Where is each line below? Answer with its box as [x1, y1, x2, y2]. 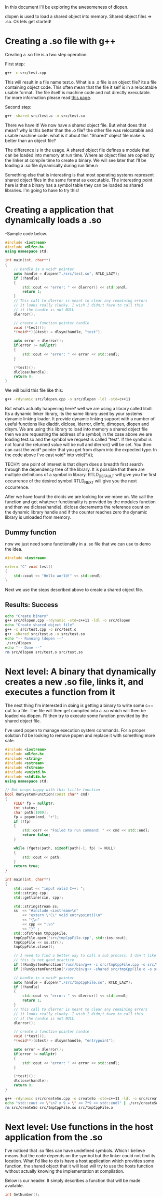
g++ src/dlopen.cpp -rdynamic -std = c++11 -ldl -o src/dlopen [5, 618, 131, 623]
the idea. [5, 546, 23, 552]
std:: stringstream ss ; [13, 904, 59, 909]
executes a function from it [5, 686, 115, 698]
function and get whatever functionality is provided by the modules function [5, 499, 156, 505]
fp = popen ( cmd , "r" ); [13, 814, 59, 819]
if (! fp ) [13, 819, 31, 824]
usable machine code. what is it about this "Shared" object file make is [5, 132, 146, 138]
